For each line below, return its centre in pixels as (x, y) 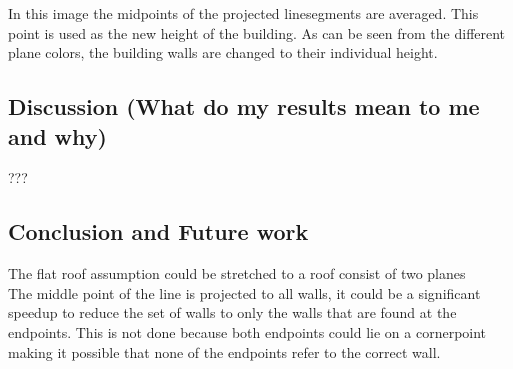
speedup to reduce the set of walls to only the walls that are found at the (232, 312)
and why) (57, 135)
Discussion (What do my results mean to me (244, 106)
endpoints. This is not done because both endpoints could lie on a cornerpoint (247, 331)
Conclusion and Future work (158, 231)
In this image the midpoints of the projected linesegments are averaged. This (243, 13)
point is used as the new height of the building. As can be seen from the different (257, 32)
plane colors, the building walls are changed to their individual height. (223, 52)
